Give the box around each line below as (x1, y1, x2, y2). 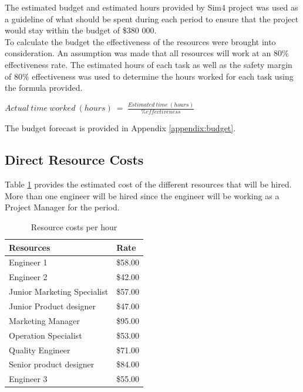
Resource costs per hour (31, 221, 117, 233)
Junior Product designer (9, 299, 96, 312)
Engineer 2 (9, 271, 48, 283)
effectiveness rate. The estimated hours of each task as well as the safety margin (5, 58, 292, 70)
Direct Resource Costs (5, 151, 144, 169)
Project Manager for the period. (5, 201, 120, 213)
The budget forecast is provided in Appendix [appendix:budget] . (5, 122, 236, 134)
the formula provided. (5, 81, 83, 94)
